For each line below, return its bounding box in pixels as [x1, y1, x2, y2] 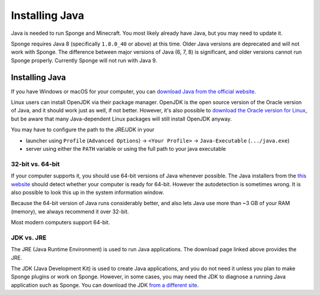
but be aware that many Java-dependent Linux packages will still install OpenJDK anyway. [11, 115, 232, 122]
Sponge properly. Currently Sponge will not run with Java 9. [11, 57, 157, 64]
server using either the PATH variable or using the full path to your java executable [25, 145, 226, 152]
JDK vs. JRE [11, 234, 47, 242]
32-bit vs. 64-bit [11, 160, 60, 168]
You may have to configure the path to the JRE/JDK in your [11, 126, 155, 133]
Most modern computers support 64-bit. [11, 219, 110, 226]
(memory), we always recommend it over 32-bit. [11, 208, 129, 215]
